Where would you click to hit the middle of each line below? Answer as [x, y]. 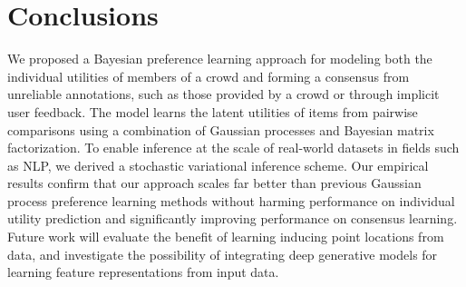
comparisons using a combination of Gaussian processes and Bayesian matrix [221, 129]
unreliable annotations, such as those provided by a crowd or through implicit [223, 94]
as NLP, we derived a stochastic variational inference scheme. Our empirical [218, 165]
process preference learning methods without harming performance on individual [231, 200]
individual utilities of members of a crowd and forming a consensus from [209, 76]
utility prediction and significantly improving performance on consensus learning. [233, 218]
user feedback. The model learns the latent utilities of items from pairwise [213, 111]
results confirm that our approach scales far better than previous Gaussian [214, 183]
